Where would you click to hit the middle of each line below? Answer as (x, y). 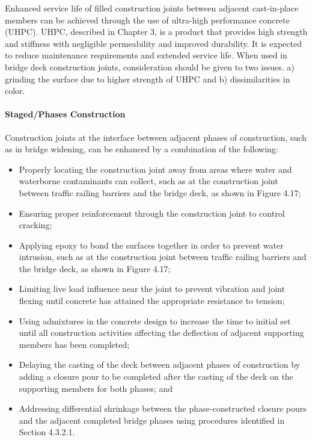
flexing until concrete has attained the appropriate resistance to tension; (152, 301)
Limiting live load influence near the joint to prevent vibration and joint (152, 289)
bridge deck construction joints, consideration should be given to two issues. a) (150, 67)
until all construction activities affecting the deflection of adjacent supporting (161, 333)
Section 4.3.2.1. (47, 432)
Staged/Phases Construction (65, 114)
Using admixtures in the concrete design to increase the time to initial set (155, 321)
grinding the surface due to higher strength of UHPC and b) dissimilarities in (148, 79)
